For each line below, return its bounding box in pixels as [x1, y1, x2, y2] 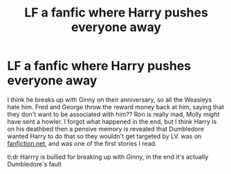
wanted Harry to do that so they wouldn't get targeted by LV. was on [7, 132, 202, 140]
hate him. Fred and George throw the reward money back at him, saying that [7, 102, 225, 111]
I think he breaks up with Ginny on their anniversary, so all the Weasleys [7, 95, 212, 104]
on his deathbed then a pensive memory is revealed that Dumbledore [7, 124, 204, 133]
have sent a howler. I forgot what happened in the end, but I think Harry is [7, 117, 217, 125]
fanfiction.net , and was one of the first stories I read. [7, 139, 157, 147]
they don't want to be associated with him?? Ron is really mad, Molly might [7, 110, 220, 118]
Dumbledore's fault [7, 160, 62, 168]
